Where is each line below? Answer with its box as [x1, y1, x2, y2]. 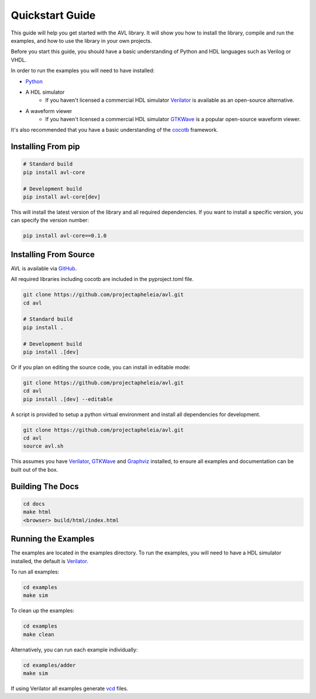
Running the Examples [11, 534, 95, 544]
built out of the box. [11, 466, 59, 473]
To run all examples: [11, 568, 60, 575]
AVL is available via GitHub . [11, 265, 77, 272]
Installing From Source [11, 249, 95, 259]
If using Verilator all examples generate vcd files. [11, 685, 129, 692]
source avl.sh [23, 443, 64, 450]
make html [23, 509, 51, 515]
